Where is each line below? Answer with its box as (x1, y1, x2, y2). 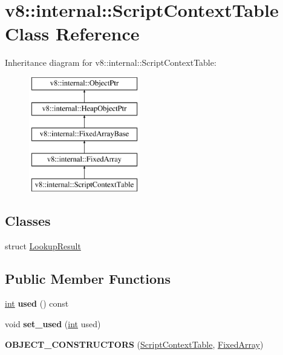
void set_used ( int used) (5, 318, 101, 330)
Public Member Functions (5, 269, 171, 287)
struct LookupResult (5, 239, 81, 252)
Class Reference (5, 21, 140, 46)
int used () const (5, 297, 69, 310)
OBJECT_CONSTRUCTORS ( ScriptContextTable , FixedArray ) (5, 337, 264, 350)
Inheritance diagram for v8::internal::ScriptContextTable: (5, 56, 216, 69)
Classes (5, 211, 51, 229)
